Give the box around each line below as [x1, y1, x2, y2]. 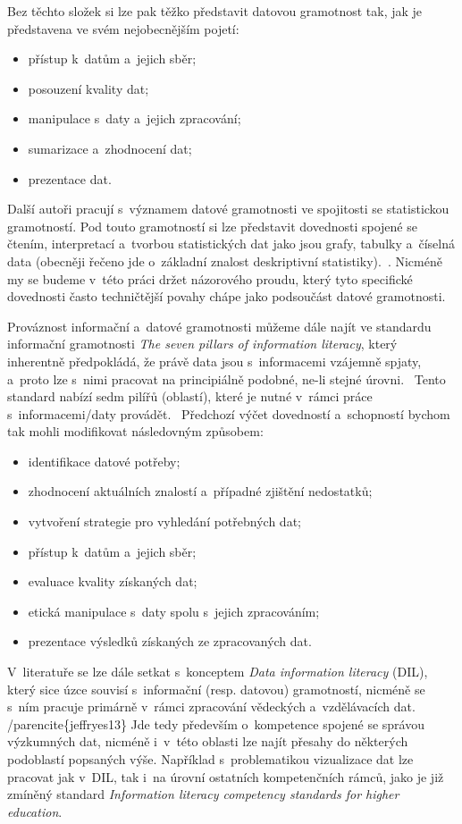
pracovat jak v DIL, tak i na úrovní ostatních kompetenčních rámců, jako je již [7, 767, 444, 786]
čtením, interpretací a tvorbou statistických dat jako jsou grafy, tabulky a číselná [7, 234, 456, 253]
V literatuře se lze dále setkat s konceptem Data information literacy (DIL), [7, 662, 428, 681]
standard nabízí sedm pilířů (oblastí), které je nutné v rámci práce [7, 387, 373, 406]
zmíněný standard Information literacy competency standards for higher [7, 785, 399, 803]
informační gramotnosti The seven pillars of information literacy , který [7, 334, 398, 353]
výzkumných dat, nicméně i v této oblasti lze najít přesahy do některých [7, 732, 408, 751]
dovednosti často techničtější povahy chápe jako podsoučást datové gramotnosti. [7, 287, 446, 306]
